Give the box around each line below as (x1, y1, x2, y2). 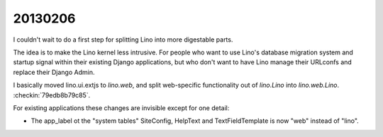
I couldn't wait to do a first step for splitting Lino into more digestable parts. (13, 35, 233, 44)
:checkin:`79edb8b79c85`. (13, 90, 91, 99)
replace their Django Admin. (13, 68, 95, 76)
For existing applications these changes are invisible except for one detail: (13, 103, 230, 112)
